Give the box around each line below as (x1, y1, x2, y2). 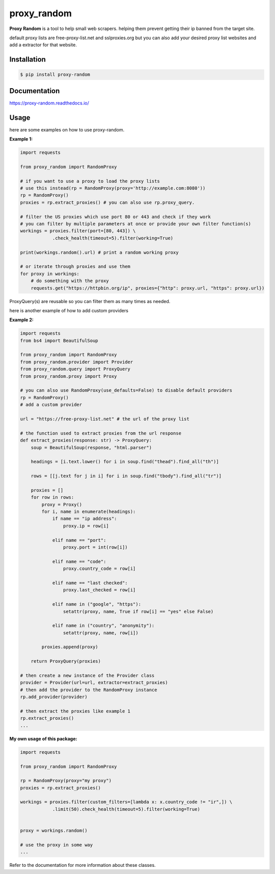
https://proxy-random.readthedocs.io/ (9, 100, 89, 106)
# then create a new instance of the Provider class (20, 673, 155, 678)
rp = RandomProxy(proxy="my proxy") (20, 778, 112, 784)
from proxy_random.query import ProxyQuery (20, 366, 131, 372)
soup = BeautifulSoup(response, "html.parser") (31, 445, 152, 450)
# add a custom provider (20, 402, 82, 407)
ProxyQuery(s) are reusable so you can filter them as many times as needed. (9, 298, 171, 304)
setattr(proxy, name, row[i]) (63, 630, 139, 636)
